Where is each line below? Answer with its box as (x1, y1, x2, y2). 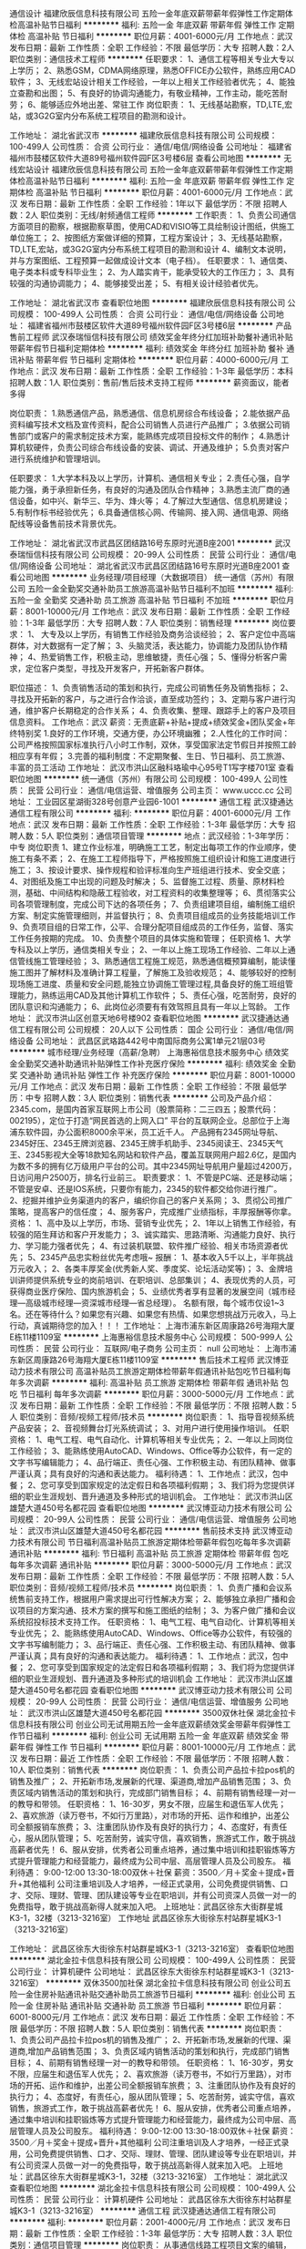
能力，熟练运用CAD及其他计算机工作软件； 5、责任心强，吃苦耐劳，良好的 (16, 990, 297, 1001)
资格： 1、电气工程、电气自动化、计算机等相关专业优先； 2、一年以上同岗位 (9, 1434, 294, 1444)
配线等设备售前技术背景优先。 (9, 519, 121, 529)
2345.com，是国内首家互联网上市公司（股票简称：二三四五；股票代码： (9, 1104, 280, 1114)
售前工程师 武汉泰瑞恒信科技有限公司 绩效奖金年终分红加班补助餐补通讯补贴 (9, 332, 293, 342)
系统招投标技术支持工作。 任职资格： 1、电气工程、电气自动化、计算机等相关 (9, 1617, 297, 1627)
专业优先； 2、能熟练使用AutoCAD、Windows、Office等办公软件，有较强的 (9, 1628, 293, 1638)
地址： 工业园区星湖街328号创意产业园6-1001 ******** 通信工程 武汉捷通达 (9, 796, 294, 806)
